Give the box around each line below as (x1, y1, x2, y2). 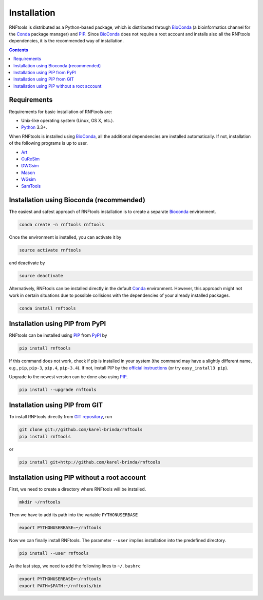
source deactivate (19, 273, 63, 279)
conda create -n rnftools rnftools (19, 222, 104, 228)
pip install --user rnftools (19, 551, 89, 556)
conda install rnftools (19, 305, 76, 311)
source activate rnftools (19, 248, 81, 253)
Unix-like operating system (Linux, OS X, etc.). (21, 117, 114, 123)
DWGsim (21, 163, 39, 169)
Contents (9, 47, 29, 53)
